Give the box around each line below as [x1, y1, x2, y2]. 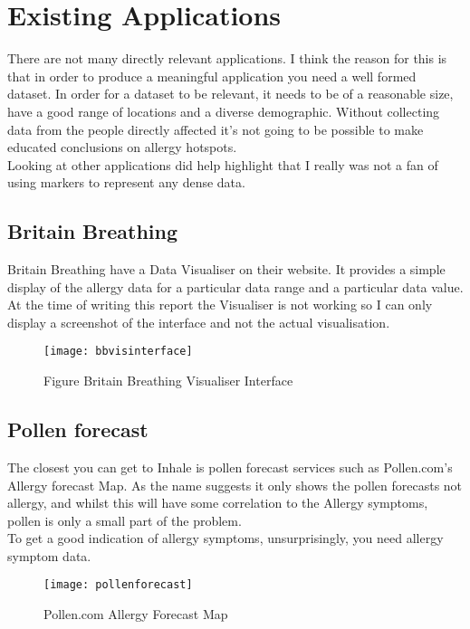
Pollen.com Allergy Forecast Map [43, 605, 228, 624]
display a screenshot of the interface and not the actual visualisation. [7, 312, 390, 331]
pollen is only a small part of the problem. [7, 510, 242, 529]
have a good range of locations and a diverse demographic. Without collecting [7, 101, 440, 120]
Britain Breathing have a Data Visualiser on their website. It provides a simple [7, 260, 446, 279]
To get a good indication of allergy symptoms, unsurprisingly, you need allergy [7, 529, 444, 548]
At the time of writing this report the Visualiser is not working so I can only [7, 295, 433, 314]
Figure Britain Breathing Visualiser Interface [43, 371, 293, 390]
